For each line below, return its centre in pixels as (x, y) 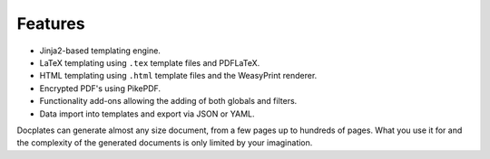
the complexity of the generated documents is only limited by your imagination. (165, 143)
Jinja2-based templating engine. (100, 51)
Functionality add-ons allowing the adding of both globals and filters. (168, 101)
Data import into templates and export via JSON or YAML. (147, 114)
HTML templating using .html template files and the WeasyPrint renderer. (178, 76)
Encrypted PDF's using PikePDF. (100, 88)
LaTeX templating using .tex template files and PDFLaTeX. (150, 62)
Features (51, 23)
